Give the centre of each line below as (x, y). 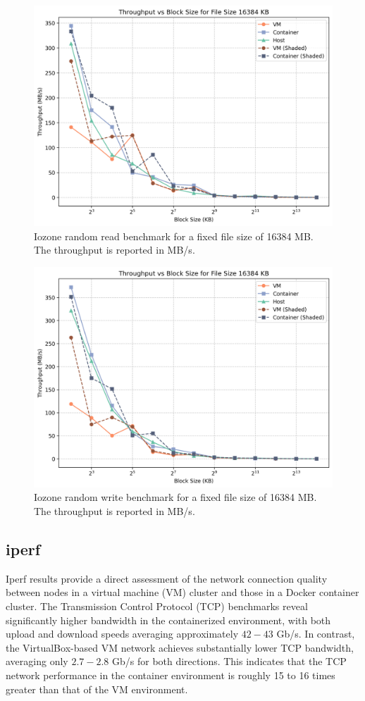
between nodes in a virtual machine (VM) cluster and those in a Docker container (182, 592)
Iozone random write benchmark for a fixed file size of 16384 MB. (175, 497)
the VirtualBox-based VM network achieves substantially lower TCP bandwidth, (180, 647)
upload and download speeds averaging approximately (122, 634)
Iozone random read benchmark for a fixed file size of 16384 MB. (174, 236)
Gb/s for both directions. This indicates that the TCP (229, 661)
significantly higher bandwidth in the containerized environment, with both (168, 620)
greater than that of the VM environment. (97, 689)
